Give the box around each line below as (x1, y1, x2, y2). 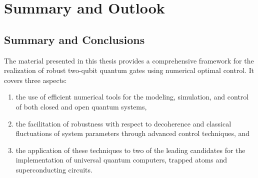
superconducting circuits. (15, 164, 92, 174)
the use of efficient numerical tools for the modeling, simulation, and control (15, 91, 249, 102)
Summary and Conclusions (4, 31, 145, 47)
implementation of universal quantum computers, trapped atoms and (15, 154, 227, 165)
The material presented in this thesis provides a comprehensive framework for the (4, 55, 254, 65)
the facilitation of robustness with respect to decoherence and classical (15, 118, 231, 128)
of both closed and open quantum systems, (15, 101, 147, 111)
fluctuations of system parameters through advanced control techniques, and (15, 128, 250, 138)
